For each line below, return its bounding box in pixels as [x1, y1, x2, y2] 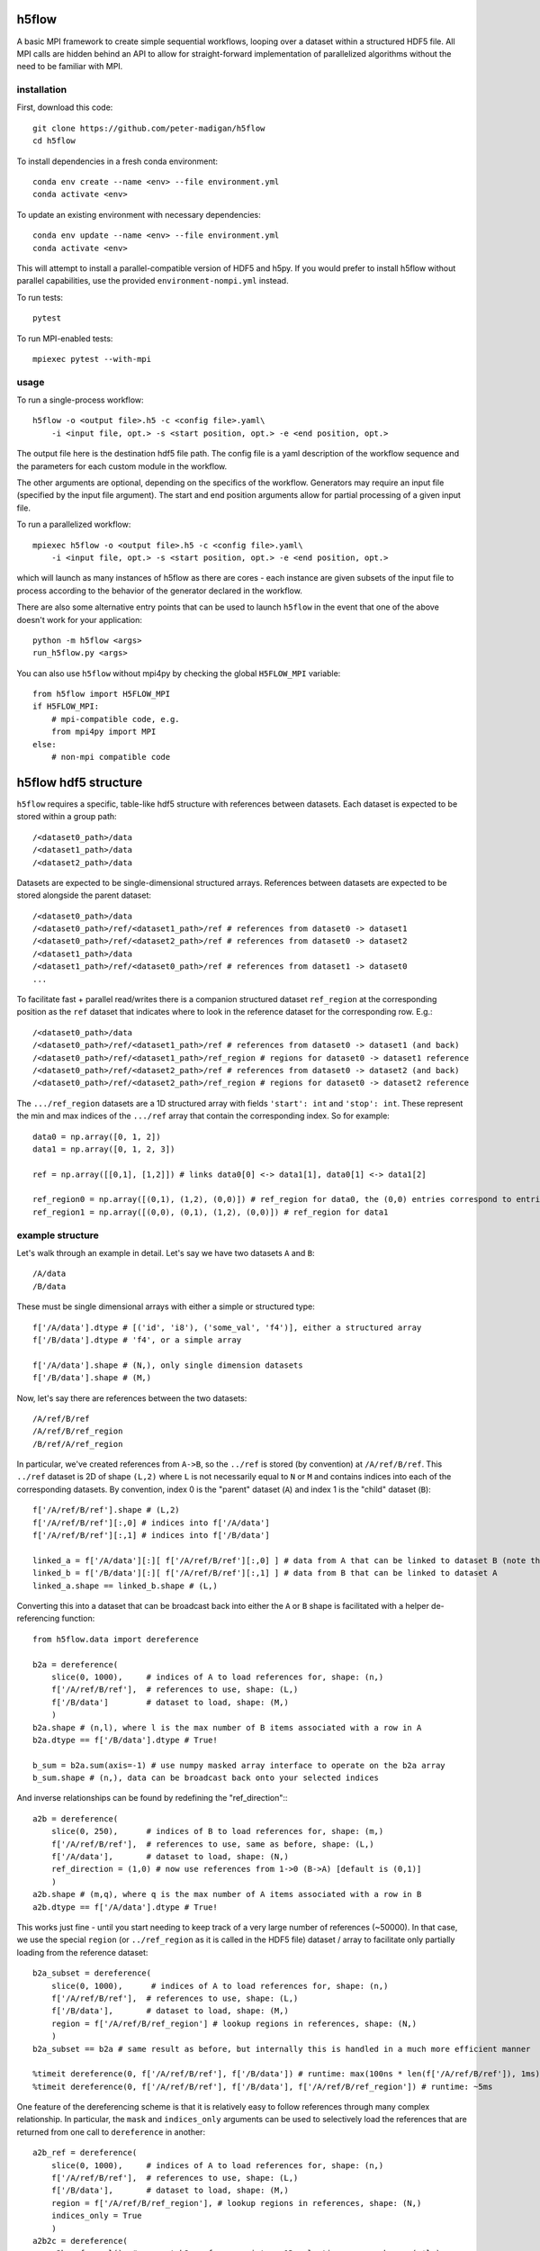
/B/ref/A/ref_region [32, 1439, 123, 1449]
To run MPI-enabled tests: [16, 333, 113, 344]
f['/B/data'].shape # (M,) [32, 1373, 152, 1383]
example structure [16, 1229, 99, 1242]
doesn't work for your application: [16, 614, 143, 625]
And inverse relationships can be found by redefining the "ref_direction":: [16, 1793, 288, 1804]
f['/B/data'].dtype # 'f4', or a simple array [32, 1334, 242, 1345]
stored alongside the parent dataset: [16, 890, 152, 900]
